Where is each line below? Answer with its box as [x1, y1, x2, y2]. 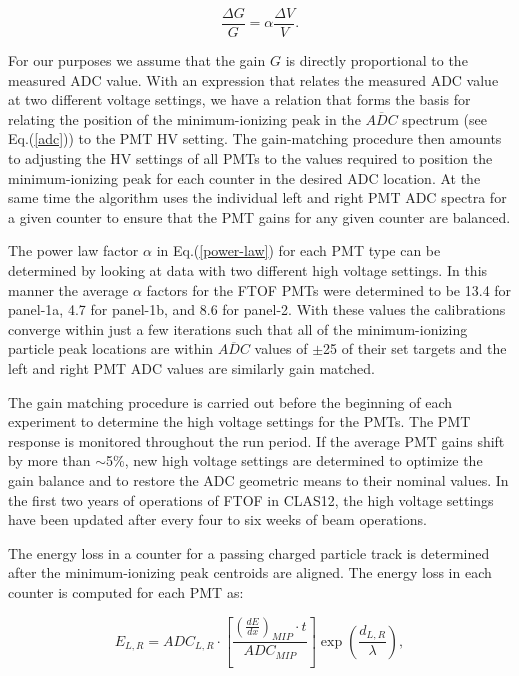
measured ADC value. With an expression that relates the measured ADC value [8, 69, 499, 90]
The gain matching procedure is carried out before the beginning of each [8, 391, 453, 412]
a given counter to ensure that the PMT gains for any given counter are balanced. [8, 206, 511, 227]
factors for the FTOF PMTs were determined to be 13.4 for [146, 279, 512, 300]
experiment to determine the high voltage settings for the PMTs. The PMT [8, 411, 471, 432]
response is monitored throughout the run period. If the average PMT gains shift [8, 430, 505, 451]
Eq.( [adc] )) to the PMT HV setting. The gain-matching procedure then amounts [8, 128, 502, 149]
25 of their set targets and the [323, 338, 507, 359]
